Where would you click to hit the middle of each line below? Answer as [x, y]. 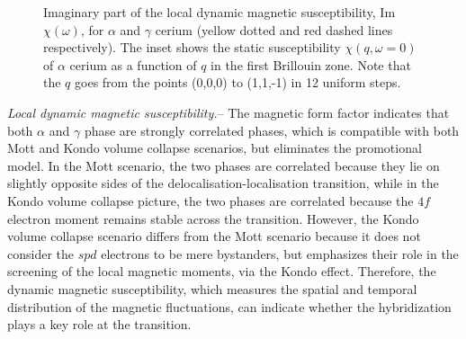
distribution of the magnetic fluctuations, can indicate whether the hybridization [229, 306]
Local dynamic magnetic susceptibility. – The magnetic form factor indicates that [229, 112]
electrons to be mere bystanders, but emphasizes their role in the [280, 253]
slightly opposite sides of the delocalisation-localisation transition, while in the [223, 183]
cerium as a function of [133, 64]
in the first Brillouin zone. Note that [311, 64]
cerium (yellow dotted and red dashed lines [274, 29]
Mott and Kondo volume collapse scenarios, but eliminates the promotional [215, 148]
